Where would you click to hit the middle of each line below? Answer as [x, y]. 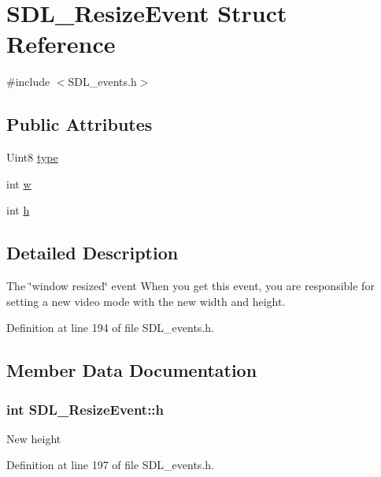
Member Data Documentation [132, 370]
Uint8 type [32, 157]
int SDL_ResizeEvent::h [85, 409]
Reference [61, 44]
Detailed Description [92, 253]
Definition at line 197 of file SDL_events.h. [110, 465]
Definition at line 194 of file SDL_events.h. [110, 328]
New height [34, 438]
